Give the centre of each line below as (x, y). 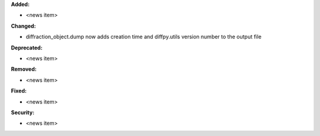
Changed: (23, 26)
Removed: (24, 69)
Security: (23, 112)
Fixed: (19, 91)
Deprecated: (27, 48)
